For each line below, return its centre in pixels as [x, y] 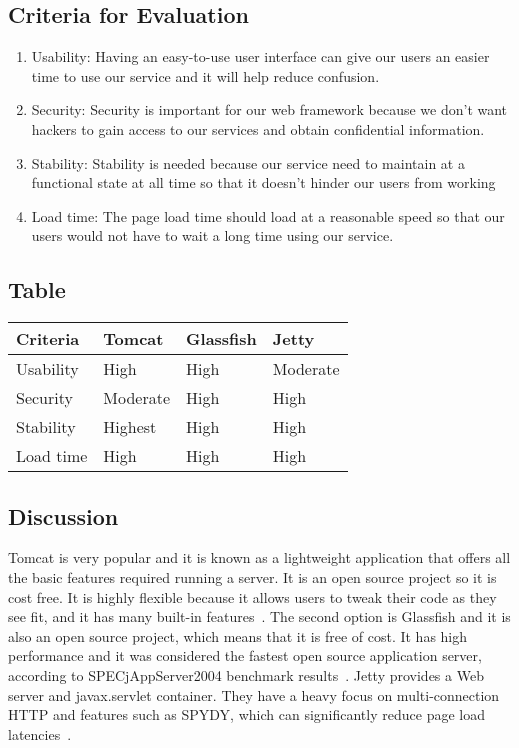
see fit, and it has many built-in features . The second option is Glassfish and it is [259, 616]
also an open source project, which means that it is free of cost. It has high [238, 635]
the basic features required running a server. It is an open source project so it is [252, 576]
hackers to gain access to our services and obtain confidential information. [258, 128]
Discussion [63, 515]
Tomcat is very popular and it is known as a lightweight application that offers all [259, 557]
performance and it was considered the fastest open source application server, [245, 655]
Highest [130, 427]
